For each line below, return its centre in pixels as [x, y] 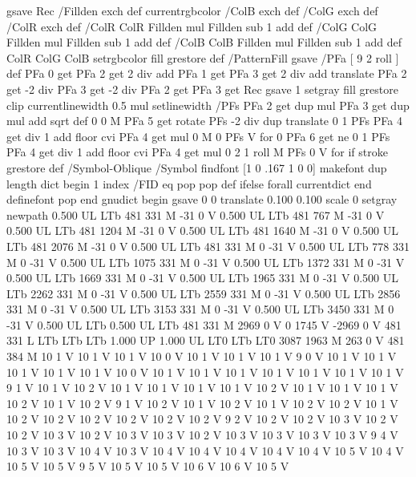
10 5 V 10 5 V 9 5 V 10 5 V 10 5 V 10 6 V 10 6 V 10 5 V [148, 466]
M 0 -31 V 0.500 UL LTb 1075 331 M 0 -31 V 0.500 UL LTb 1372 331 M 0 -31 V [206, 262]
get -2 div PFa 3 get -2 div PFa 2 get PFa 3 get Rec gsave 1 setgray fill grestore [202, 89]
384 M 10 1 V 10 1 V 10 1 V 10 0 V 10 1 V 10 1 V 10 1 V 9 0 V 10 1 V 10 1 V [202, 356]
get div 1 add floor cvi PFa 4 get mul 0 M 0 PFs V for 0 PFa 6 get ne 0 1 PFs [198, 136]
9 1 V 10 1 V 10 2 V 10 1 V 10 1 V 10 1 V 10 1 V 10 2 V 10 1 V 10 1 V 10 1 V [202, 388]
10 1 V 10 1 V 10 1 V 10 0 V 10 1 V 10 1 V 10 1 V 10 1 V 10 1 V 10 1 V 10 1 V [205, 372]
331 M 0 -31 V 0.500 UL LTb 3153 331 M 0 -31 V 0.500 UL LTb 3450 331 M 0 [200, 309]
